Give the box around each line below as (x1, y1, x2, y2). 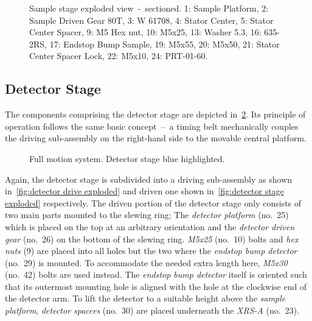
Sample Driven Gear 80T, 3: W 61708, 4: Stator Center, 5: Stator (29, 13, 274, 26)
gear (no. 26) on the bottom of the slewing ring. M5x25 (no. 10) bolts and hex (5, 232, 299, 245)
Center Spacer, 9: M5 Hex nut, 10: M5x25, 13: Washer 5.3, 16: (29, 26, 262, 38)
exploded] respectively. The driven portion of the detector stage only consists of (5, 196, 302, 209)
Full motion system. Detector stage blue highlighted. (29, 152, 225, 164)
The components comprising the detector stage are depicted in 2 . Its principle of (5, 108, 306, 121)
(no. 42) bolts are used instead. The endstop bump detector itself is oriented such (5, 268, 307, 281)
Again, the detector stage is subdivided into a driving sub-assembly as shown (5, 172, 293, 185)
